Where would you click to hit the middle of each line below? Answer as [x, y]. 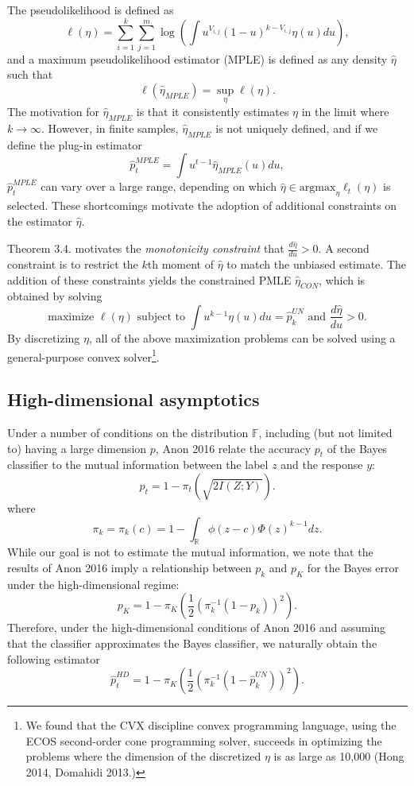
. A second [344, 248]
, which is [342, 279]
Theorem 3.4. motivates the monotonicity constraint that [146, 248]
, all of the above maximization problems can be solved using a [242, 337]
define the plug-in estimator [75, 144]
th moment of [181, 264]
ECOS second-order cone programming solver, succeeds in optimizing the [204, 740]
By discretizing [44, 337]
